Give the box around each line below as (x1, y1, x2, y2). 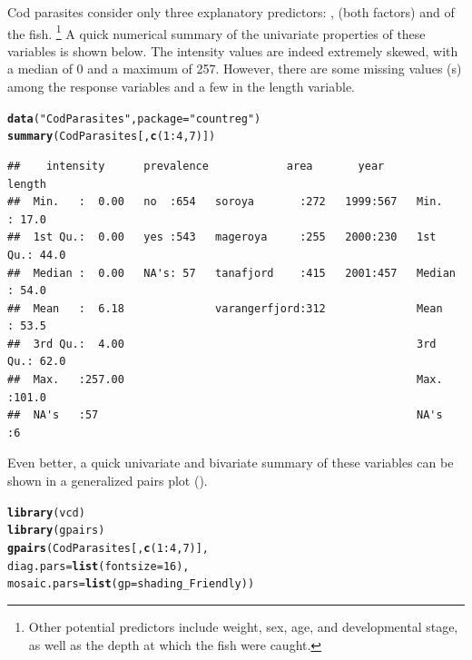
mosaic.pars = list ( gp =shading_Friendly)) (7, 577, 255, 591)
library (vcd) (7, 506, 85, 519)
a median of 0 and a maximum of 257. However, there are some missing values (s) (7, 59, 462, 78)
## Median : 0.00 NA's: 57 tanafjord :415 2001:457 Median (7, 266, 456, 280)
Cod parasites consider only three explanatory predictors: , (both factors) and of (7, 3, 455, 21)
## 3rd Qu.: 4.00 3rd (7, 337, 437, 350)
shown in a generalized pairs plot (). (7, 471, 208, 490)
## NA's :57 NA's (7, 409, 443, 422)
